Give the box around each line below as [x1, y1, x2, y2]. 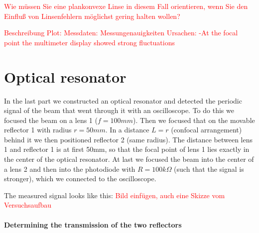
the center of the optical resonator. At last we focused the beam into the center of [4, 154, 254, 164]
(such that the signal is [174, 163, 244, 174]
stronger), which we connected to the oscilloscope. [4, 173, 156, 184]
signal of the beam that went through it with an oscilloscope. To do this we [4, 105, 234, 116]
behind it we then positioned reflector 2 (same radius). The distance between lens [4, 134, 253, 144]
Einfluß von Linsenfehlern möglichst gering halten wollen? [4, 10, 180, 21]
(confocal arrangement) [171, 124, 242, 135]
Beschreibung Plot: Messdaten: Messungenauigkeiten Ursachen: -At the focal [4, 27, 238, 38]
